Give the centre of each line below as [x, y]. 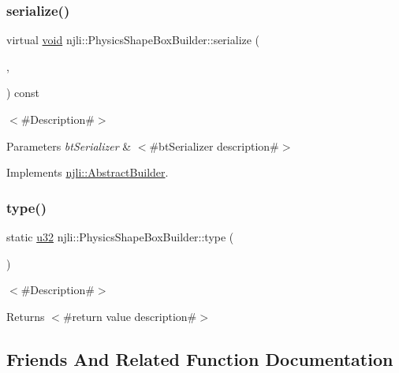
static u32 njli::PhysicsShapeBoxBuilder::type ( [120, 237]
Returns [26, 316]
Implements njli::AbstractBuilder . [88, 172]
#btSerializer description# [214, 145]
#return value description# [130, 316]
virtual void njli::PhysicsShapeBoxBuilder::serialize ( [133, 40]
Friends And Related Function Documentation [200, 358]
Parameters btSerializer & [69, 145]
